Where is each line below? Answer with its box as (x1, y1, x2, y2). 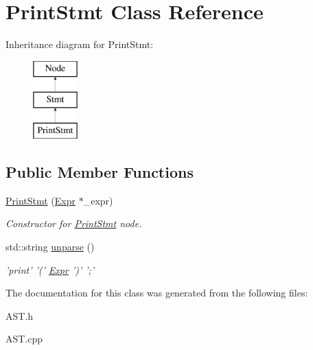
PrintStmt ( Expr (5, 193, 76, 207)
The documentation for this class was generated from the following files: (5, 285, 308, 300)
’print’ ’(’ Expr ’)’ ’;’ (5, 262, 95, 277)
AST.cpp (5, 331, 43, 346)
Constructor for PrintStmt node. (5, 216, 142, 231)
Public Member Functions (5, 161, 194, 183)
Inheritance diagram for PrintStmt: (5, 37, 154, 51)
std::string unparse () (5, 240, 95, 254)
